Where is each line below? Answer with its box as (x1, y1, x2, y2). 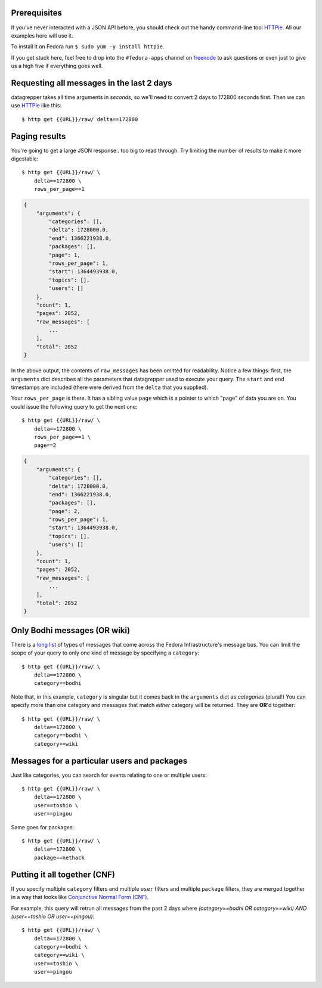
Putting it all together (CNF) (11, 869, 116, 879)
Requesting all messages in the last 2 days (11, 78, 172, 88)
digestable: (11, 155, 39, 162)
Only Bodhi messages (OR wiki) (11, 625, 131, 635)
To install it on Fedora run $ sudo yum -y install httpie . (11, 43, 165, 50)
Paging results (11, 131, 66, 141)
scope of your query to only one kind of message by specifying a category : (11, 649, 200, 656)
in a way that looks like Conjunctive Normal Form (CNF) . (11, 894, 149, 901)
